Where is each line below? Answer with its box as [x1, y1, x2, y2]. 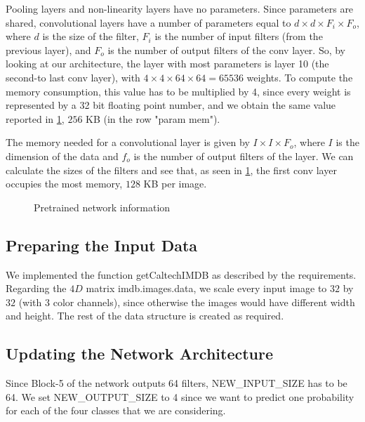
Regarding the [6, 281, 67, 296]
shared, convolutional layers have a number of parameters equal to [6, 15, 291, 29]
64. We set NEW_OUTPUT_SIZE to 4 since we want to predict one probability [6, 389, 354, 404]
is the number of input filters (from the [154, 29, 323, 44]
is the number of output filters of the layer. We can [133, 148, 354, 163]
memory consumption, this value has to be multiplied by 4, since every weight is [6, 84, 351, 98]
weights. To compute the [246, 70, 353, 84]
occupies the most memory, [6, 176, 123, 191]
